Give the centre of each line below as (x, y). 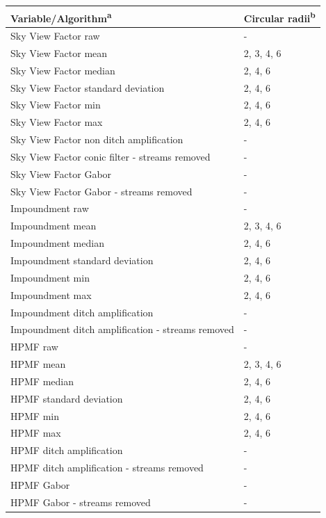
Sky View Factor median (63, 70)
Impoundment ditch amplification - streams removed (122, 329)
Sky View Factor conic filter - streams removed (111, 156)
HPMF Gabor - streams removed (81, 502)
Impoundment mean (54, 226)
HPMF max (36, 433)
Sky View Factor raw (55, 35)
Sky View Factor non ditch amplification (97, 139)
